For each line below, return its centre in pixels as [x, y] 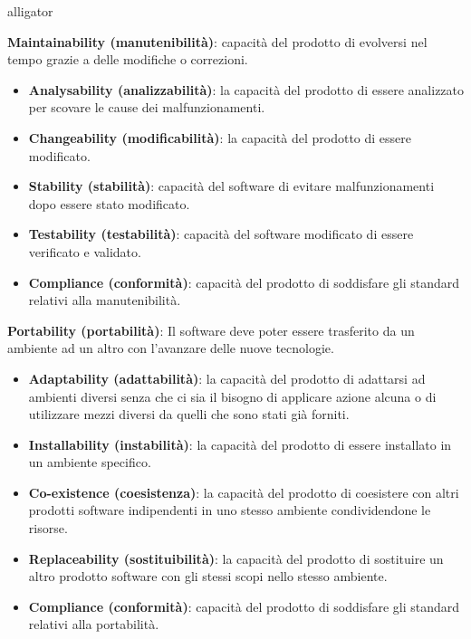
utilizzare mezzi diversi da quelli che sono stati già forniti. [189, 414]
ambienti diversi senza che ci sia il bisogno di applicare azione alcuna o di [232, 396]
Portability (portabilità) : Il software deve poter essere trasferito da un [211, 330]
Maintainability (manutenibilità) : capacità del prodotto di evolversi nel [217, 41]
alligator [30, 11]
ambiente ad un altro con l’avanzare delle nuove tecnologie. [171, 348]
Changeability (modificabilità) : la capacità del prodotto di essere [220, 137]
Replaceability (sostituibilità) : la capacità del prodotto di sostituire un [236, 558]
